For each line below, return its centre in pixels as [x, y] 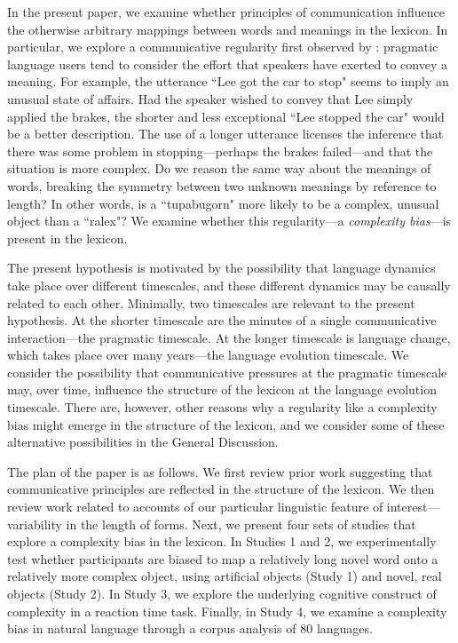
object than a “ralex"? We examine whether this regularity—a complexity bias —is [229, 221]
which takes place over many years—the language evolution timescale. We [208, 355]
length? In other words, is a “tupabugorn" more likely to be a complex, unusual [223, 203]
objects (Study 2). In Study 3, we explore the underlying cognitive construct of [222, 593]
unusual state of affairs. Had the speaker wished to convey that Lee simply [210, 98]
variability [35, 524]
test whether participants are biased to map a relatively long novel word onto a [223, 558]
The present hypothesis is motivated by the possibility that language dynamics [221, 268]
